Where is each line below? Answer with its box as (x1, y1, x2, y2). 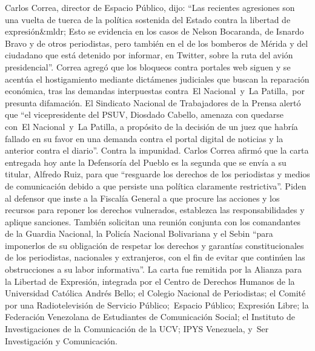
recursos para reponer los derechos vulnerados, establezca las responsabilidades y (5, 203, 305, 216)
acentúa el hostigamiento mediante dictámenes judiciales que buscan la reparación (5, 72, 310, 85)
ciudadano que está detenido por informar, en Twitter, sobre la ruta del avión (5, 49, 293, 61)
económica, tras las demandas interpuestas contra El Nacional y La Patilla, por (5, 84, 305, 97)
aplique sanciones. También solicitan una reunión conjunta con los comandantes (5, 215, 301, 228)
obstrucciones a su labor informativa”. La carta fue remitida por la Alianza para (5, 263, 302, 276)
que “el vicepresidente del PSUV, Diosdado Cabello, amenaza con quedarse (5, 108, 283, 121)
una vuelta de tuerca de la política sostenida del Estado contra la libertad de (5, 13, 291, 26)
